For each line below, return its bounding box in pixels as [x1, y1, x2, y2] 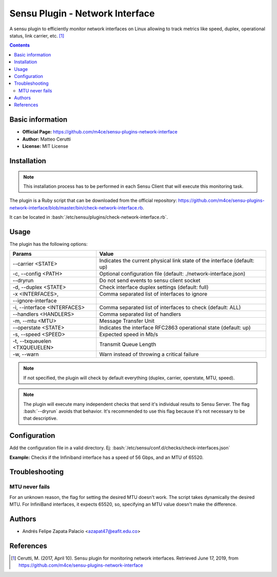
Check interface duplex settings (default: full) [99, 284, 209, 291]
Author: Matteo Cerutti [22, 136, 71, 142]
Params [12, 251, 32, 258]
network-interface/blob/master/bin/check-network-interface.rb [9, 204, 143, 210]
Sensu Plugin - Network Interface [9, 8, 155, 19]
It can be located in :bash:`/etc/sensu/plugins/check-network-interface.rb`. [9, 214, 168, 220]
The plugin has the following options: [9, 241, 88, 247]
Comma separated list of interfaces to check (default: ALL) [99, 304, 241, 311]
